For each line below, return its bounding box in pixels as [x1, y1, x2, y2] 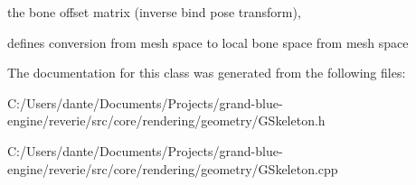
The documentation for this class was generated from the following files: [7, 63, 406, 82]
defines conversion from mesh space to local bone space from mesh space [7, 32, 409, 51]
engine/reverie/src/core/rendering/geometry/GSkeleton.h [7, 111, 326, 130]
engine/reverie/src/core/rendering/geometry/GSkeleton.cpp [7, 159, 338, 178]
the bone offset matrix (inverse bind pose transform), [7, 3, 301, 21]
